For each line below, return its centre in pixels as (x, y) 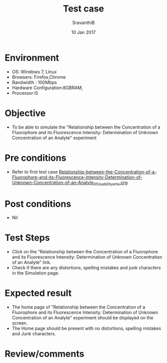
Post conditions (38, 204)
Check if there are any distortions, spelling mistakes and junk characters (86, 268)
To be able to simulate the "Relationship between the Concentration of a (86, 127)
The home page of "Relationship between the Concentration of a (78, 307)
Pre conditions (35, 158)
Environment (32, 58)
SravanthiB (83, 23)
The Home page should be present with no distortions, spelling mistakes (86, 328)
